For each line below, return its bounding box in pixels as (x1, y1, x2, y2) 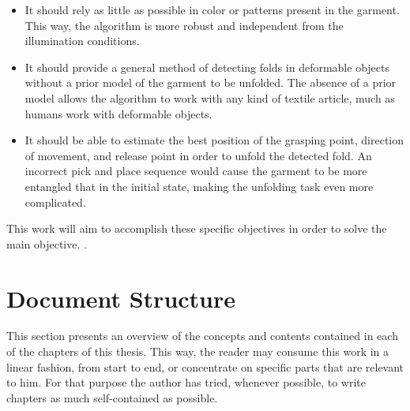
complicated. (24, 193, 86, 210)
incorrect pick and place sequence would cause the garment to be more (24, 163, 367, 179)
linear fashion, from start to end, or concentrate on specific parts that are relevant (6, 358, 404, 375)
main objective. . (6, 235, 87, 252)
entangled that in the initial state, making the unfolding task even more (24, 177, 374, 194)
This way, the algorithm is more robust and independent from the (24, 17, 344, 33)
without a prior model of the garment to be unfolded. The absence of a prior (24, 74, 397, 91)
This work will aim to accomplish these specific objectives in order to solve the (6, 220, 387, 237)
